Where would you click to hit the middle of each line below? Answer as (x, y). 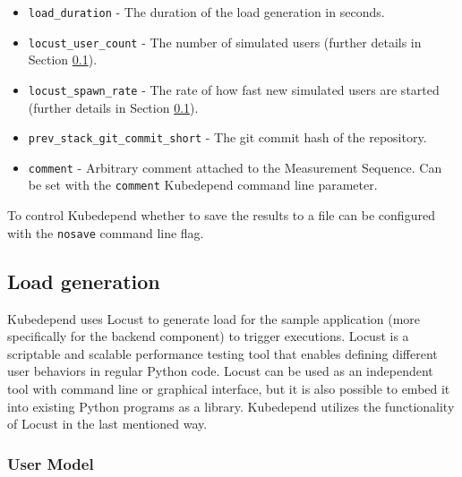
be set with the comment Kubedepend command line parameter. (203, 185)
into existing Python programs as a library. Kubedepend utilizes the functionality (231, 406)
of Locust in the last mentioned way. (107, 424)
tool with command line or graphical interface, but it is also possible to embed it (229, 388)
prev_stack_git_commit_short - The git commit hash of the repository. (227, 137)
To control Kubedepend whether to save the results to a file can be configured (221, 215)
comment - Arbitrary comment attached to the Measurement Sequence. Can (235, 167)
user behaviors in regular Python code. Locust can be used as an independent (220, 371)
